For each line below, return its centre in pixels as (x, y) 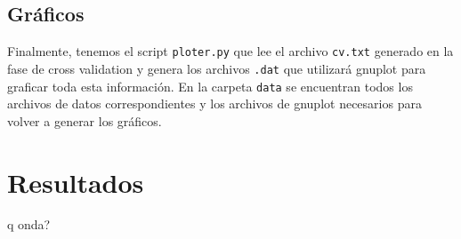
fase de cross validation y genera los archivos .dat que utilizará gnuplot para (217, 68)
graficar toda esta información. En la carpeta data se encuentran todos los (210, 86)
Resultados (76, 182)
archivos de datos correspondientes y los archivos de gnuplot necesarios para (214, 104)
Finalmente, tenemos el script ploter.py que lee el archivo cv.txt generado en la (230, 51)
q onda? (29, 224)
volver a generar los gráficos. (85, 120)
